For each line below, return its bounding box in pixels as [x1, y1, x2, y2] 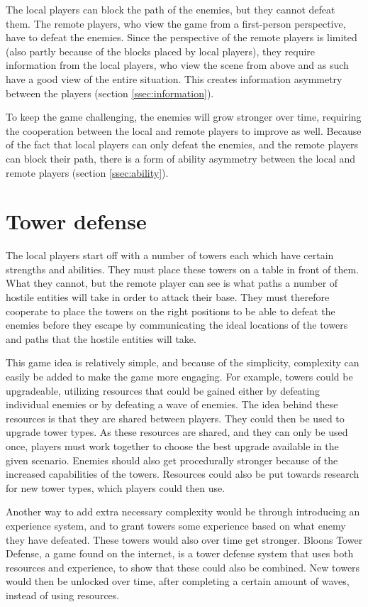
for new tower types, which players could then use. [6, 480, 225, 495]
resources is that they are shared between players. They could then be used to [6, 410, 345, 425]
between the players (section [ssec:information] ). [6, 85, 214, 100]
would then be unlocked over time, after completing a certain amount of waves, [6, 574, 350, 589]
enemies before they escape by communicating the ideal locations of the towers [6, 317, 348, 332]
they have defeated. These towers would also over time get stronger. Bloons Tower [6, 532, 363, 547]
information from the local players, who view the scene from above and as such [6, 58, 349, 72]
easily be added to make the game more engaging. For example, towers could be [6, 369, 353, 383]
